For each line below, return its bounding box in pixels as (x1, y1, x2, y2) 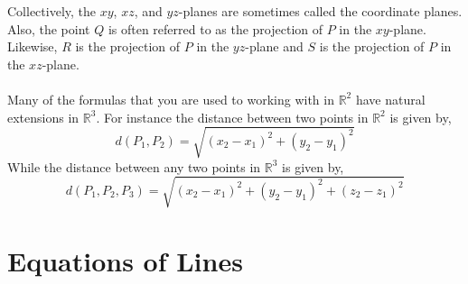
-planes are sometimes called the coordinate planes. (178, 2, 463, 20)
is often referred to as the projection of (108, 19, 323, 38)
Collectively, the (7, 2, 96, 20)
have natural (355, 89, 426, 108)
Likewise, (7, 37, 58, 56)
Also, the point (7, 19, 90, 38)
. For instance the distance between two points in (96, 107, 369, 126)
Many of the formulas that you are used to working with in (7, 89, 334, 108)
